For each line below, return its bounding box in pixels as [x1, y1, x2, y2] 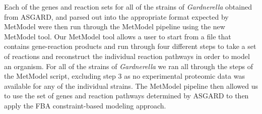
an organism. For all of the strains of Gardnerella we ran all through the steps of [4, 61, 253, 71]
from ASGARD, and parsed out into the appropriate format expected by [4, 11, 229, 22]
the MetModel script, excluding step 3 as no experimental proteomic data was [4, 71, 245, 81]
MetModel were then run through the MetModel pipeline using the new [4, 21, 225, 32]
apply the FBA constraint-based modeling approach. [4, 100, 166, 110]
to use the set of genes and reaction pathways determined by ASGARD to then [4, 90, 249, 101]
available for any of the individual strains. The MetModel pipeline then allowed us [4, 80, 258, 91]
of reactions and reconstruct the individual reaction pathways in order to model [4, 50, 250, 61]
